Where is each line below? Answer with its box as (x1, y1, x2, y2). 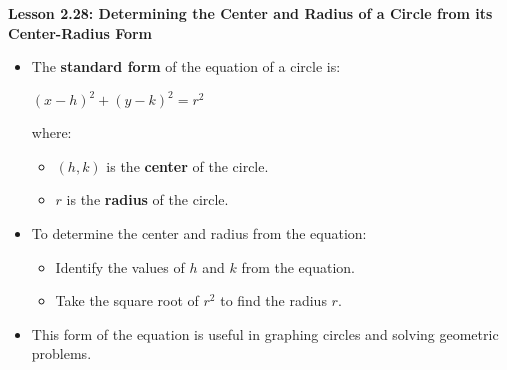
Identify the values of (55, 256, 185, 277)
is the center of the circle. (106, 155, 269, 176)
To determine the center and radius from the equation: (31, 223, 367, 244)
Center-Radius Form (8, 22, 153, 43)
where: (31, 122, 72, 143)
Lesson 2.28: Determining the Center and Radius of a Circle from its (8, 3, 493, 23)
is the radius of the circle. (66, 189, 229, 210)
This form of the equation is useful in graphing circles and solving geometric (31, 323, 499, 344)
